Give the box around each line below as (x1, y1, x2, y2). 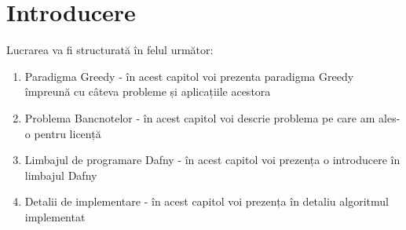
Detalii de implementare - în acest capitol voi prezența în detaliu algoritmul (24, 193, 389, 210)
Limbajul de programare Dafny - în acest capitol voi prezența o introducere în (24, 152, 401, 168)
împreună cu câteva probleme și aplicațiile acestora (24, 83, 271, 100)
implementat (24, 208, 86, 225)
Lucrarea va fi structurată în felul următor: (6, 42, 214, 58)
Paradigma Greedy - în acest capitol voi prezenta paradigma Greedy (24, 68, 354, 84)
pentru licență (34, 125, 101, 141)
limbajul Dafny (24, 166, 97, 183)
